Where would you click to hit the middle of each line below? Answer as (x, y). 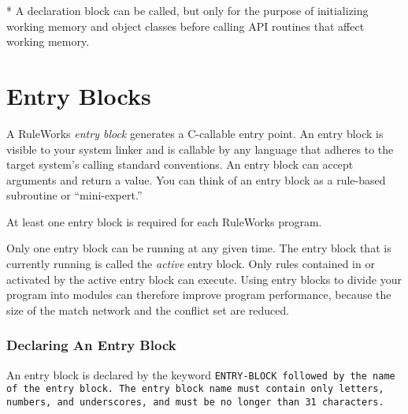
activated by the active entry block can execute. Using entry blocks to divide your (204, 279)
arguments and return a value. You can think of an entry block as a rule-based (196, 179)
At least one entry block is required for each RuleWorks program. (164, 221)
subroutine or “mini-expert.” (74, 195)
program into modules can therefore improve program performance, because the (199, 295)
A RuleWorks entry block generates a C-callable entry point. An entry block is (195, 133)
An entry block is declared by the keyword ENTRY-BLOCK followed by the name (201, 374)
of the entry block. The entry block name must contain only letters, (195, 389)
